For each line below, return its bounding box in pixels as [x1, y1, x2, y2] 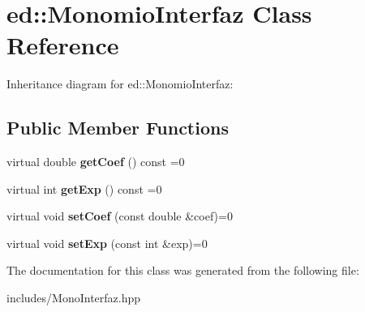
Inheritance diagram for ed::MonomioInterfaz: [6, 75, 234, 92]
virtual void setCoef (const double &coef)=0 [6, 207, 233, 224]
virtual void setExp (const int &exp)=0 [6, 234, 208, 251]
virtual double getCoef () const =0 [6, 153, 185, 170]
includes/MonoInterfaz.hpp [6, 289, 141, 306]
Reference [6, 28, 119, 62]
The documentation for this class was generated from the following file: [6, 262, 359, 279]
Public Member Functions [6, 115, 229, 140]
